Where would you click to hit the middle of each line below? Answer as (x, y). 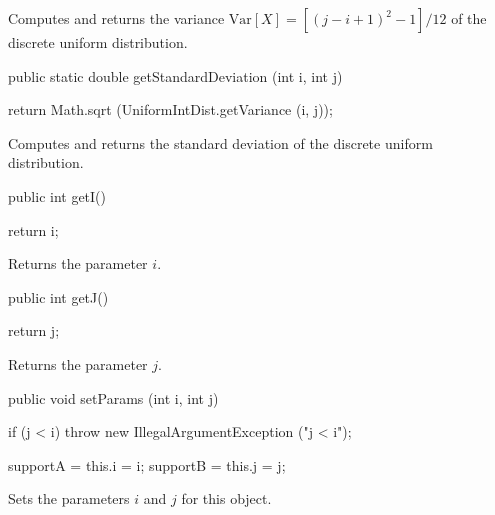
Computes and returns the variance (116, 18)
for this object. (226, 498)
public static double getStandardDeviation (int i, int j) (175, 75)
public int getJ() (58, 296)
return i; (33, 229)
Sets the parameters (69, 498)
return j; (34, 330)
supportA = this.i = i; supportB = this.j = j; (147, 464)
